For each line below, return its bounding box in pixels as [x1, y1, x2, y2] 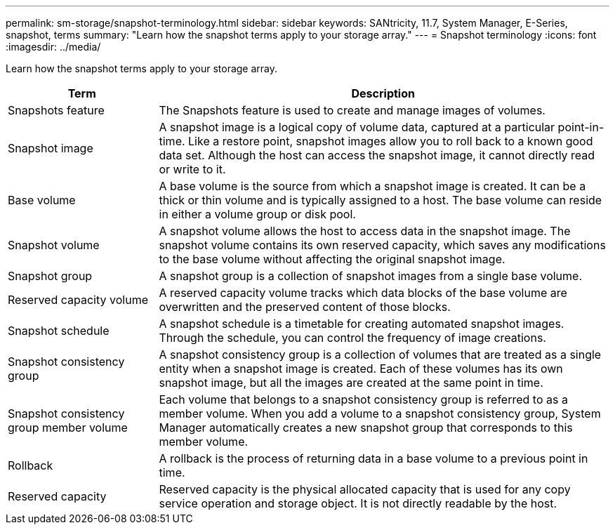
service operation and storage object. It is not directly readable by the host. [159, 496, 557, 510]
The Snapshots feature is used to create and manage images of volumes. [159, 103, 545, 117]
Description [351, 86, 415, 100]
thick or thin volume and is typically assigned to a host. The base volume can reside [159, 193, 602, 207]
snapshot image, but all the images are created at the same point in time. [159, 376, 543, 390]
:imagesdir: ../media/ [6, 41, 101, 53]
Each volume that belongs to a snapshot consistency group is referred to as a [159, 392, 568, 406]
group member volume [8, 420, 128, 435]
